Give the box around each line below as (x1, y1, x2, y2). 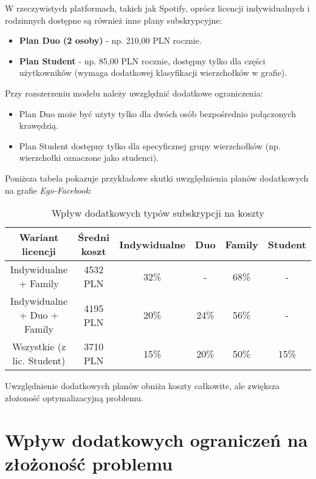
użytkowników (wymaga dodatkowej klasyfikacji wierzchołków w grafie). (19, 66, 287, 79)
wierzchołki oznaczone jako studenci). (19, 151, 159, 164)
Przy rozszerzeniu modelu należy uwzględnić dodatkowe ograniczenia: (5, 86, 263, 99)
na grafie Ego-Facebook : (5, 183, 92, 196)
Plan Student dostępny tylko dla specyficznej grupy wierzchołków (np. (19, 139, 281, 152)
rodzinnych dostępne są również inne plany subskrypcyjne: (5, 13, 222, 26)
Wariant (19, 230, 59, 245)
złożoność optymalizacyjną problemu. (5, 391, 143, 404)
